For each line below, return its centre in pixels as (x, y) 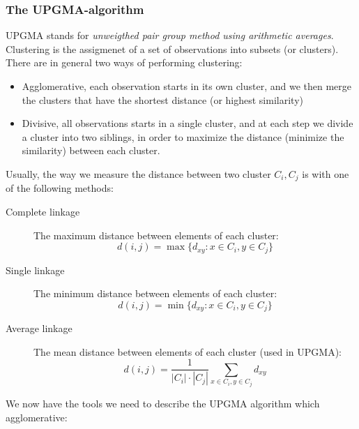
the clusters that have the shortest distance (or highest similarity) (162, 99)
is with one (326, 173)
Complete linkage (43, 212)
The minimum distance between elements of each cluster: (155, 293)
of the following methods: (60, 188)
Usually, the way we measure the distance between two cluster (138, 173)
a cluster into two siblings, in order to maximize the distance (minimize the (183, 136)
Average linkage (39, 328)
